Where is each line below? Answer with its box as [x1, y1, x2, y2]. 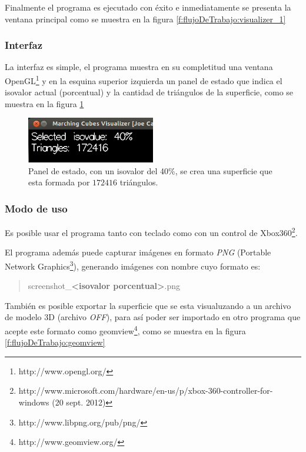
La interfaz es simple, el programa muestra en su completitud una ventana [5, 61, 273, 73]
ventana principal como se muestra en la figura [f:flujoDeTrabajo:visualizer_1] [5, 12, 286, 25]
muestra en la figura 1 [5, 97, 84, 109]
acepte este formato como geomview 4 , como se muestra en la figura [5, 323, 246, 337]
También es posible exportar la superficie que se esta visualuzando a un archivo [5, 299, 291, 311]
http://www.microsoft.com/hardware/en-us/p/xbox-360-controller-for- [18, 384, 273, 397]
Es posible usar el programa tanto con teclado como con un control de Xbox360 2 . [5, 225, 298, 238]
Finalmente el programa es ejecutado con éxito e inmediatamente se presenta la [5, 1, 291, 13]
